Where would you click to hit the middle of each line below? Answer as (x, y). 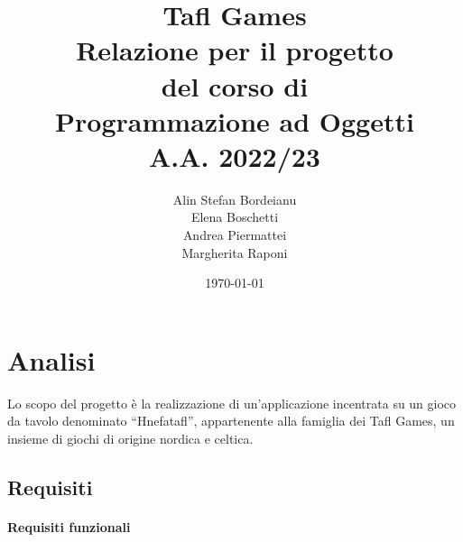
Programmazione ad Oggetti (235, 120)
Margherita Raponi (235, 252)
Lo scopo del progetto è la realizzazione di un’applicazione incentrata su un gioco (232, 403)
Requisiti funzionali (69, 526)
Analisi (51, 359)
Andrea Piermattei (235, 235)
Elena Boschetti (235, 217)
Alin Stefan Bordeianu (235, 199)
